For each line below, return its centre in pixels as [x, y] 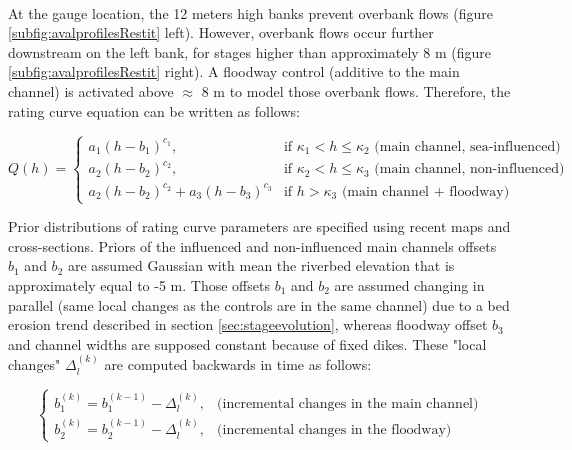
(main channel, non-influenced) [469, 169]
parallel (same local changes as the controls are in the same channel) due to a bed [259, 304]
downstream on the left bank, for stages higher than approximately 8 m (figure [250, 51]
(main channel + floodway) [425, 191]
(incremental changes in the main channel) [348, 403]
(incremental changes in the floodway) [334, 430]
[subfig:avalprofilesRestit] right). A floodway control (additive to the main [234, 71]
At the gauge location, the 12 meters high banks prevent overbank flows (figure [250, 12]
